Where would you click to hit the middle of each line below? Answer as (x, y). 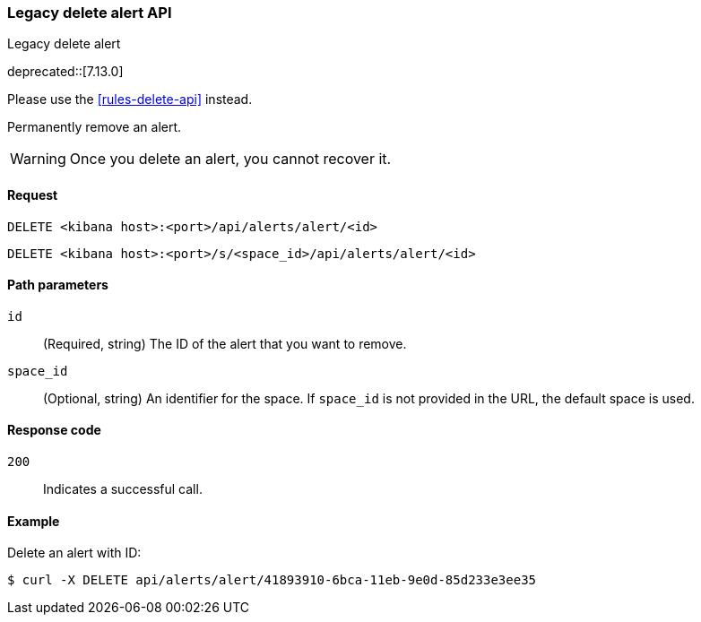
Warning (38, 159)
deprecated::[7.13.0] (65, 72)
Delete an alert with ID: (74, 553)
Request (33, 194)
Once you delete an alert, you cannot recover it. (230, 159)
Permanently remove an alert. (95, 127)
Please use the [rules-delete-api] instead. (130, 99)
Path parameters (58, 285)
